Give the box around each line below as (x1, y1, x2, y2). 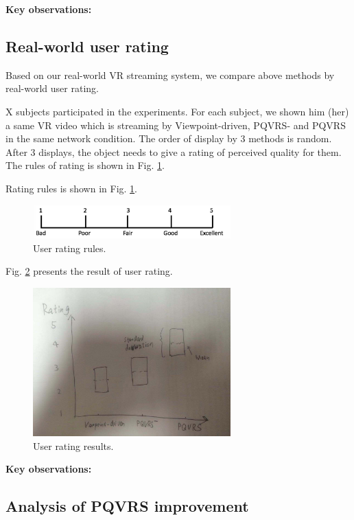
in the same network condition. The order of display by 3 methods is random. (5, 131, 332, 146)
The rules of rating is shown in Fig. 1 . (5, 158, 165, 172)
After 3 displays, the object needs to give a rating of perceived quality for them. (5, 144, 342, 159)
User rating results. (33, 438, 114, 453)
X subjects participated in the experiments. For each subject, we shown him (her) (5, 104, 349, 118)
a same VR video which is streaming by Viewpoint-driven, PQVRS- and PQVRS (5, 117, 346, 132)
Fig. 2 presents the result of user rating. (5, 264, 173, 278)
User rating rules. (33, 240, 106, 255)
